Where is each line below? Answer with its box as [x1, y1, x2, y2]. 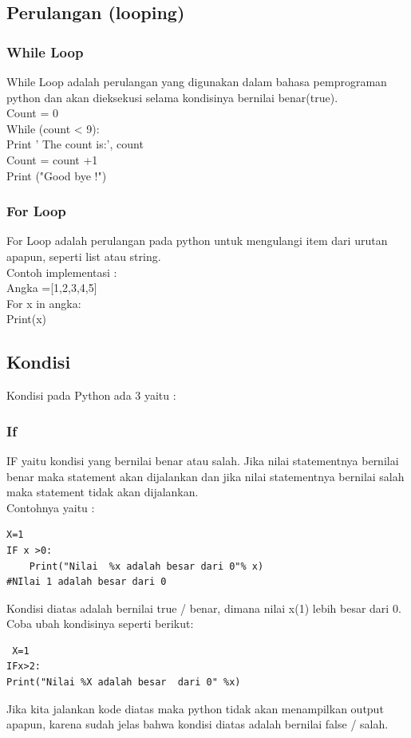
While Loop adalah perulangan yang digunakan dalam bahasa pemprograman [6, 73, 387, 89]
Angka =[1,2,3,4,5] [6, 279, 97, 296]
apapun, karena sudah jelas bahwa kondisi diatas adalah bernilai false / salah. [6, 716, 389, 732]
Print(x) [6, 310, 47, 327]
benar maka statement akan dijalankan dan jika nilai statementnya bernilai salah [6, 468, 405, 484]
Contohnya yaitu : [6, 499, 95, 515]
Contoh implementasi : [6, 263, 117, 280]
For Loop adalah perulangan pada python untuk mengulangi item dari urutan [6, 232, 388, 249]
